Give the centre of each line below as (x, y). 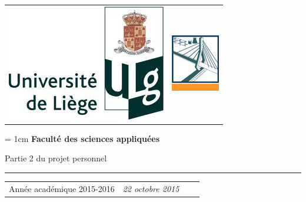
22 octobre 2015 (151, 188)
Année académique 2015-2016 (62, 188)
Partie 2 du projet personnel (56, 158)
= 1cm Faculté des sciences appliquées (82, 138)
